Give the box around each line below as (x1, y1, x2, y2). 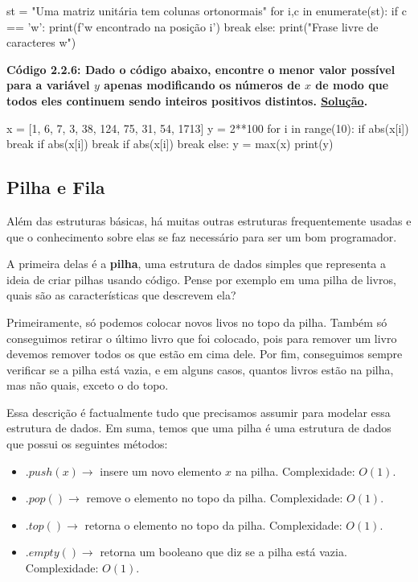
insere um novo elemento (100, 462, 222, 479)
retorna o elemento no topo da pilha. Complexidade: (84, 516, 342, 533)
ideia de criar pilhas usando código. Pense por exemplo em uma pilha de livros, (6, 270, 396, 287)
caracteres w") (6, 34, 76, 51)
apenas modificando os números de (104, 76, 301, 93)
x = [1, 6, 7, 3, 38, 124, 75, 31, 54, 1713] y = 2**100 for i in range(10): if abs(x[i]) (6, 119, 409, 136)
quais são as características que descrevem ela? (6, 287, 236, 303)
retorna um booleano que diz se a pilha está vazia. (100, 543, 347, 560)
